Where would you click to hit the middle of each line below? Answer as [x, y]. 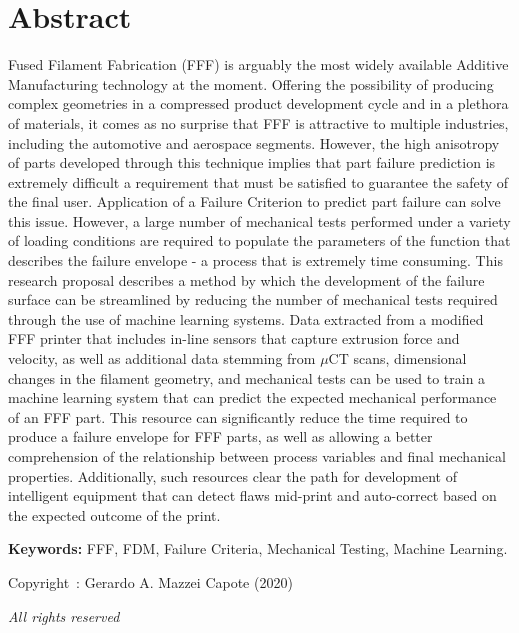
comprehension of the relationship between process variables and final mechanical [257, 456]
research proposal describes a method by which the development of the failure [246, 279]
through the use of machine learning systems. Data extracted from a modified [246, 318]
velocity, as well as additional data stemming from [162, 358]
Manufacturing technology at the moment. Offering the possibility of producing [251, 83]
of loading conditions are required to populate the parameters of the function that [259, 240]
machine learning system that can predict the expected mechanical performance [252, 397]
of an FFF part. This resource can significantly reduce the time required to [238, 416]
